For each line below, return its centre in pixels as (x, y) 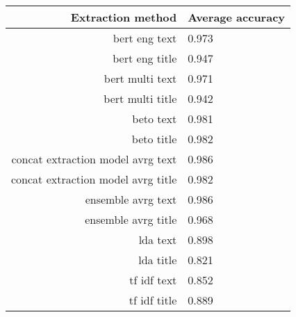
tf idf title (153, 300)
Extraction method (124, 17)
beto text (155, 119)
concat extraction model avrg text (94, 159)
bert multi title (140, 98)
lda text (158, 239)
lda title (158, 260)
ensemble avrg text (131, 199)
